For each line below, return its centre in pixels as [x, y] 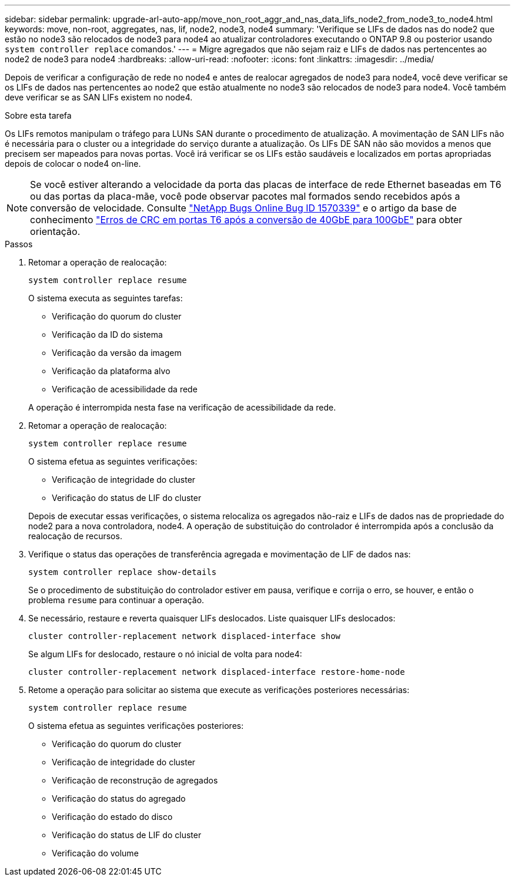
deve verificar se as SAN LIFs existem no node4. [99, 97]
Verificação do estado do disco [112, 817]
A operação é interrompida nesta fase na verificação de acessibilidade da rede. [182, 407]
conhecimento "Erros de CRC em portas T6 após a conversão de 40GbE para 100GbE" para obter [246, 220]
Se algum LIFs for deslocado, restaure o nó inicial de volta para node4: [165, 654]
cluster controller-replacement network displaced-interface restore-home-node [217, 672]
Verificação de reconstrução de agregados [135, 780]
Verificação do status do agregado [119, 798]
